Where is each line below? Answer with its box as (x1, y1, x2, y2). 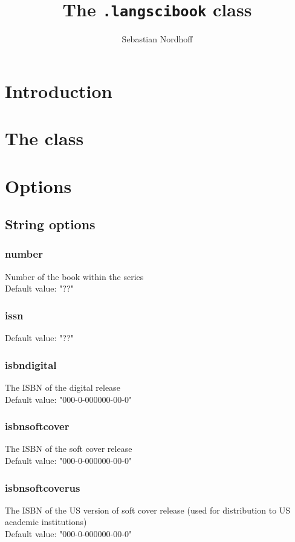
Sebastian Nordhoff (122, 33, 193, 45)
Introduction (5, 78, 112, 103)
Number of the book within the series (5, 270, 144, 282)
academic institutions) (5, 515, 87, 528)
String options (5, 215, 96, 233)
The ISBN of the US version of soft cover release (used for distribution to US (5, 503, 291, 516)
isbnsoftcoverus (5, 480, 80, 495)
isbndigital (5, 357, 57, 372)
